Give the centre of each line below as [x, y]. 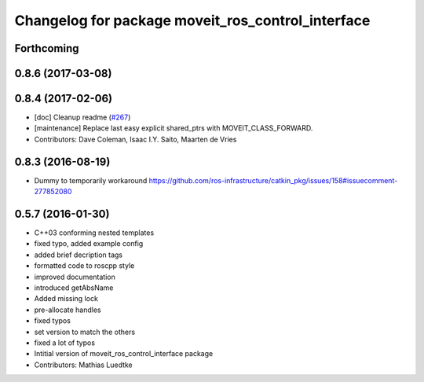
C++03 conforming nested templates [94, 233]
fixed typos [52, 321]
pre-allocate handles [68, 310]
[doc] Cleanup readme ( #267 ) [82, 117]
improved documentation [75, 277]
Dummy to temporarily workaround [91, 180]
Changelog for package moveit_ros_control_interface [192, 20]
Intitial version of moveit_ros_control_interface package [124, 354]
